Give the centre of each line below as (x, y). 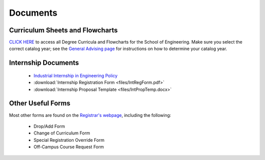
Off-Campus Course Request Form (69, 147)
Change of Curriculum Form (62, 133)
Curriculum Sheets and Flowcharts (63, 30)
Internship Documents (44, 63)
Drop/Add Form (49, 126)
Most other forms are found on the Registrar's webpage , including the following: (90, 115)
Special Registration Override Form (69, 140)
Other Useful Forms (40, 103)
